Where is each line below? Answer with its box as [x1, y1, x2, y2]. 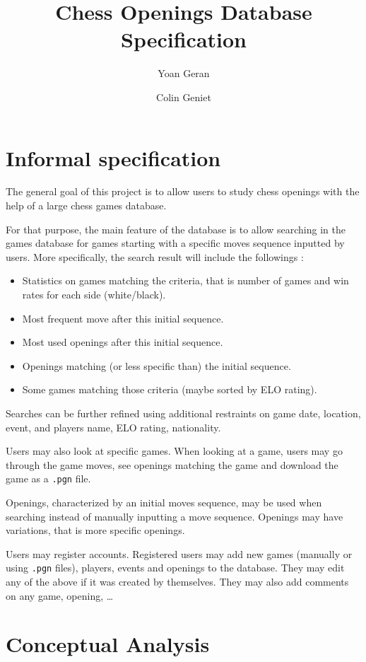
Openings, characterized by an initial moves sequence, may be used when [6, 495, 322, 509]
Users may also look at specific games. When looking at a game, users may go [6, 443, 343, 458]
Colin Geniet [156, 89, 211, 104]
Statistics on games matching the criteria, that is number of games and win [22, 273, 349, 288]
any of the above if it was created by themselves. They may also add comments [6, 574, 349, 589]
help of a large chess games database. [6, 198, 167, 213]
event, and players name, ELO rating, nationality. [6, 419, 221, 434]
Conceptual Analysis [6, 629, 210, 658]
